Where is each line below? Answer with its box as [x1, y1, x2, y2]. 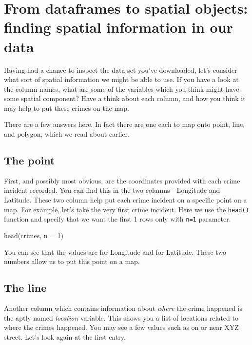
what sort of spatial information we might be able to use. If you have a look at [4, 74, 239, 84]
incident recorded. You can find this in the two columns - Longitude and [4, 185, 220, 195]
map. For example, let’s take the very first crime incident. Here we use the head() [4, 204, 249, 214]
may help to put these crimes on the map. [4, 102, 129, 113]
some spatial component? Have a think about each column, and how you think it [4, 93, 246, 103]
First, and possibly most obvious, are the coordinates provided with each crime [4, 175, 240, 185]
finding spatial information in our [4, 17, 233, 37]
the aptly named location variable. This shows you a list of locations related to [4, 312, 238, 323]
